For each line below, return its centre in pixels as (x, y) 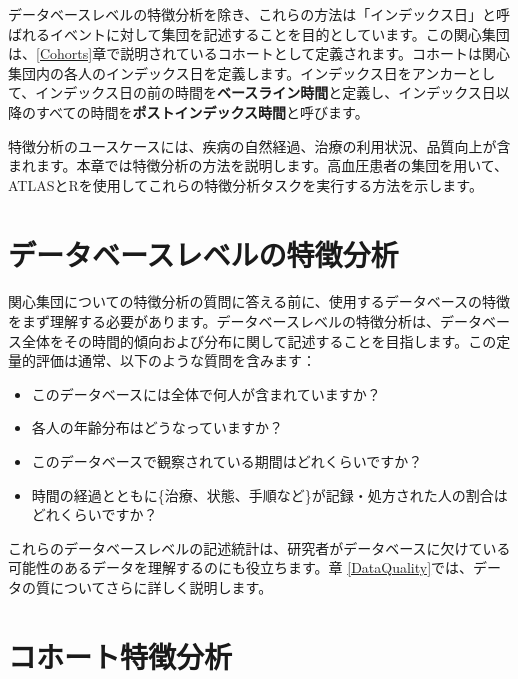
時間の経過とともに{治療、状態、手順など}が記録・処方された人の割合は (269, 494)
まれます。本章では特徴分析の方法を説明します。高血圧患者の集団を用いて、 (258, 165)
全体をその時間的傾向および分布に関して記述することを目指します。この (259, 340)
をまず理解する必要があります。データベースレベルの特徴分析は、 (224, 321)
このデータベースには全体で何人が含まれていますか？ (206, 393)
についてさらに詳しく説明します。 (161, 587)
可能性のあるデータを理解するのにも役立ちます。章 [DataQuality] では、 (241, 567)
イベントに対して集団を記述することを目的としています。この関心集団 (279, 33)
